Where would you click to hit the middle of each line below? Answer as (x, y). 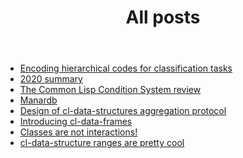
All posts (163, 17)
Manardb (38, 100)
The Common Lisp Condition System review (110, 90)
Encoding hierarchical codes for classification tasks (126, 68)
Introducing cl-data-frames (76, 122)
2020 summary (51, 79)
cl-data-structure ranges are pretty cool (102, 143)
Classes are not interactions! (78, 132)
